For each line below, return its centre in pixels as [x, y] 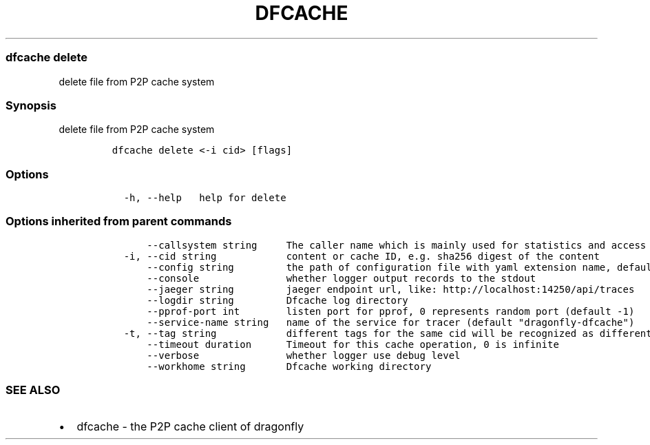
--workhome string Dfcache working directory [289, 366]
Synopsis [31, 105]
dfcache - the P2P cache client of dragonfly [190, 426]
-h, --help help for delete [205, 198]
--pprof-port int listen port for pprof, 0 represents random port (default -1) [391, 311]
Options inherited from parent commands [119, 221]
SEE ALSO [33, 390]
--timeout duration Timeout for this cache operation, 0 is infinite [353, 344]
